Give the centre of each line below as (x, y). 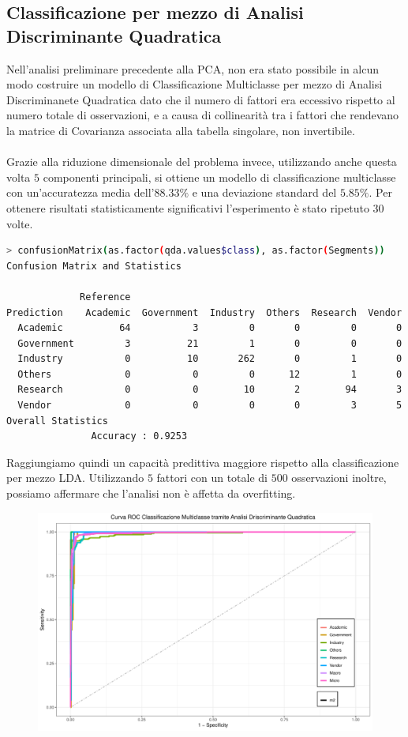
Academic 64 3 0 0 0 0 (210, 328)
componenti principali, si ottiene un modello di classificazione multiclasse (219, 177)
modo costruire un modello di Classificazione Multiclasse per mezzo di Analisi (195, 84)
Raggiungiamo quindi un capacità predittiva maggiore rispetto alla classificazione (203, 462)
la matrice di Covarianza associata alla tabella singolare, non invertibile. (181, 130)
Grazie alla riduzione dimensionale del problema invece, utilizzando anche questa (202, 162)
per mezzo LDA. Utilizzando (75, 478)
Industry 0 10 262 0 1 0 (210, 359)
